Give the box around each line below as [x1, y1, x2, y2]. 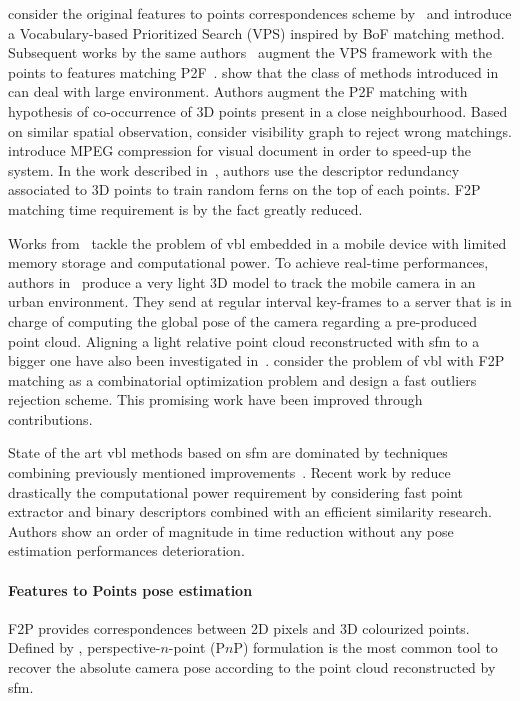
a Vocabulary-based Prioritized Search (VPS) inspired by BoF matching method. [8, 22, 505, 43]
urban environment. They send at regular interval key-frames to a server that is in [8, 291, 512, 312]
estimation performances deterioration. [8, 540, 245, 561]
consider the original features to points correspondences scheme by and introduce [8, 3, 512, 23]
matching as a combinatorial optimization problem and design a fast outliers [8, 369, 477, 390]
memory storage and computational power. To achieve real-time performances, [8, 252, 489, 273]
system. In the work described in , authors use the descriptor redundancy [8, 159, 460, 180]
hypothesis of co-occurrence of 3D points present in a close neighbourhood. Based [8, 100, 508, 121]
